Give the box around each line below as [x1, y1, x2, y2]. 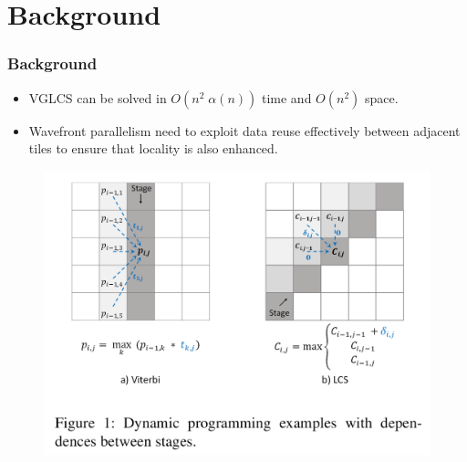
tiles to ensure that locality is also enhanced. [28, 139, 278, 158]
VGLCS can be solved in [28, 88, 167, 107]
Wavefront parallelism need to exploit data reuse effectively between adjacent [28, 121, 461, 140]
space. [365, 88, 399, 107]
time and [261, 88, 312, 107]
